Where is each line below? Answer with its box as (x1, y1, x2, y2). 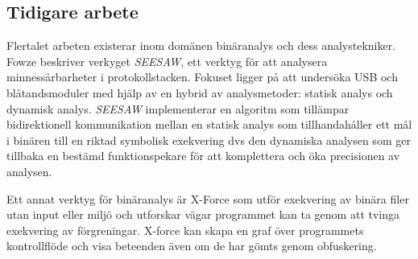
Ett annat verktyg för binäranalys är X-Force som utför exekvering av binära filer (6, 190, 409, 207)
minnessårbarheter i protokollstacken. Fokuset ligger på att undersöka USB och (6, 68, 398, 85)
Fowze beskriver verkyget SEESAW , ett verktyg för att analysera (6, 52, 328, 69)
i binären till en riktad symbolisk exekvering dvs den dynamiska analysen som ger (6, 131, 411, 148)
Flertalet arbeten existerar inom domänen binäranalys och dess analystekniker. (6, 37, 396, 54)
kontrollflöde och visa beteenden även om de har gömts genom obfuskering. (6, 237, 377, 254)
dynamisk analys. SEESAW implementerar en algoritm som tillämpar (6, 100, 350, 117)
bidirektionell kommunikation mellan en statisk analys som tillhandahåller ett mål (6, 116, 412, 133)
